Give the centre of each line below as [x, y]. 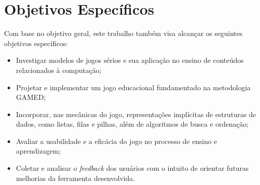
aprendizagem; [38, 151]
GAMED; [31, 97]
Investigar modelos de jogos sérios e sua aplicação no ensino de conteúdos [130, 60]
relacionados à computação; [59, 70]
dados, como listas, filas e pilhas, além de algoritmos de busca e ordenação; [132, 124]
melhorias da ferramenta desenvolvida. [76, 178]
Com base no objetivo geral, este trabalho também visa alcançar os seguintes [123, 33]
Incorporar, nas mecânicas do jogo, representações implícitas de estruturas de [136, 114]
